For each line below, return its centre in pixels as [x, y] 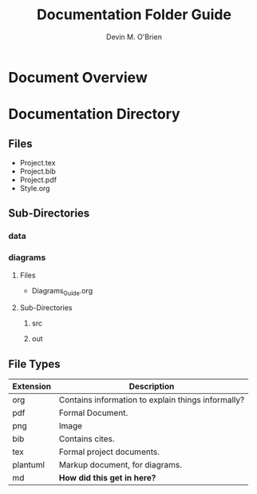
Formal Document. [93, 413]
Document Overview [78, 77]
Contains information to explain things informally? [152, 400]
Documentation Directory [95, 114]
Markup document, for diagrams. [120, 465]
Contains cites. [87, 439]
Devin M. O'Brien [134, 37]
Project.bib [38, 171]
